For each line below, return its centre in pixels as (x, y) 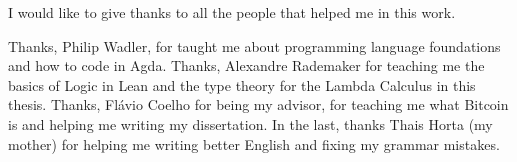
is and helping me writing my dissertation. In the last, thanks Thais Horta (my (250, 123)
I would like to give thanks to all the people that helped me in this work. (232, 12)
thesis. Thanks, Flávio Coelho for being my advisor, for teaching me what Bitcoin (258, 104)
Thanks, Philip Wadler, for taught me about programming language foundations (254, 45)
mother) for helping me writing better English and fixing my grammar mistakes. (254, 143)
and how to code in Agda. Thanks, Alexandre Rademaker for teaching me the (246, 65)
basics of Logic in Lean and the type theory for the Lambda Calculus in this (242, 84)
